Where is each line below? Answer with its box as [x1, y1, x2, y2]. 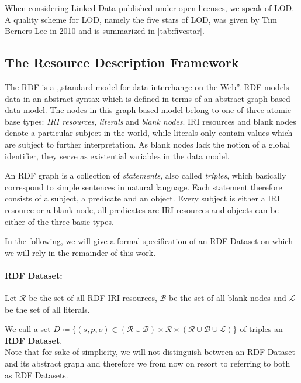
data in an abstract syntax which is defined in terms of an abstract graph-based [5, 92, 290, 104]
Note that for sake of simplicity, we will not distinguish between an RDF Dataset [5, 346, 296, 358]
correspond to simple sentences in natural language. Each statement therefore [5, 180, 282, 193]
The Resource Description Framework [5, 53, 239, 71]
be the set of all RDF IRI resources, [29, 292, 157, 304]
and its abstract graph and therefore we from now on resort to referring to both [5, 357, 290, 370]
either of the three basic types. [5, 215, 114, 227]
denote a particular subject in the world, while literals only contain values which [5, 126, 293, 139]
